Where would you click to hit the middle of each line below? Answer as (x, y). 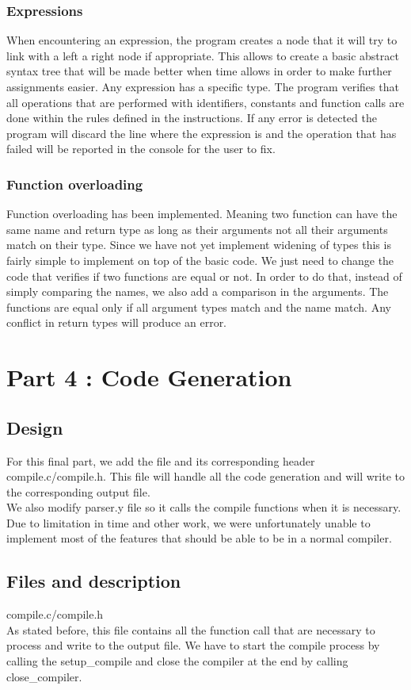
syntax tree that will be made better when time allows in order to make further (199, 71)
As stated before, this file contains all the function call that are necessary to (191, 629)
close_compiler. (44, 676)
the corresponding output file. (78, 491)
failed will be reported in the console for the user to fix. (141, 149)
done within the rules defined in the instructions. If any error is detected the (192, 118)
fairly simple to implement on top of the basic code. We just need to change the (200, 260)
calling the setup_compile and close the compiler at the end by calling (177, 661)
